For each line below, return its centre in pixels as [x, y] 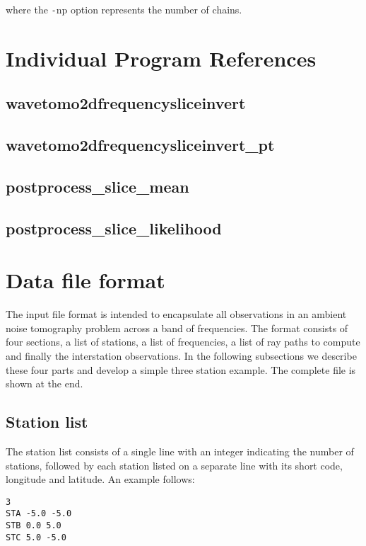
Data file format [85, 280]
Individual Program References [161, 58]
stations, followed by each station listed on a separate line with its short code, [174, 465]
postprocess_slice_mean [98, 186]
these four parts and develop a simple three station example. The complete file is [181, 369]
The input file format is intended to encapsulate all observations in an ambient [176, 314]
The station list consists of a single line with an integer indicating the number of [180, 451]
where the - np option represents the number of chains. [124, 9]
